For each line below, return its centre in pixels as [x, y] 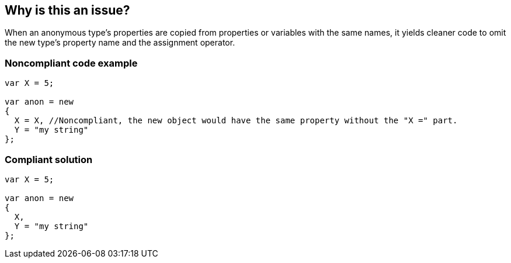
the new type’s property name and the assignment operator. [120, 43]
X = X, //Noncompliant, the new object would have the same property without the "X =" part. [236, 121]
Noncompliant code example [71, 63]
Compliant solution [49, 159]
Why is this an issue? [67, 10]
